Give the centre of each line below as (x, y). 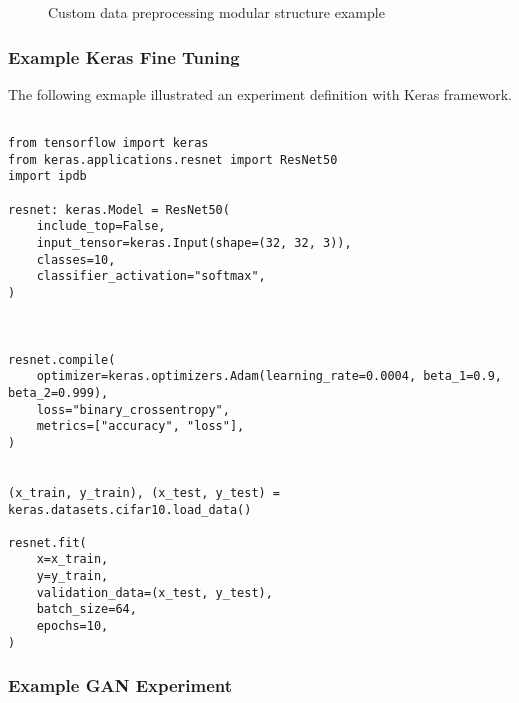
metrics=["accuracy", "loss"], (140, 426)
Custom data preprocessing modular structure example (216, 12)
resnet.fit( (47, 542)
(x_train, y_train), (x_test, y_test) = (144, 492)
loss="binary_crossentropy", (133, 409)
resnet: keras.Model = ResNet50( (119, 209)
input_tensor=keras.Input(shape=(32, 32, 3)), (194, 243)
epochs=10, (72, 626)
